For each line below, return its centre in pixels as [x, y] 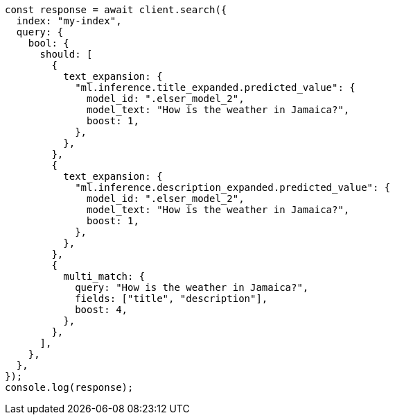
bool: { [49, 43]
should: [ [66, 54]
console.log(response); [69, 387]
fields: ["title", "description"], [172, 299]
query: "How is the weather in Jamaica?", [192, 287]
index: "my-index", [69, 21]
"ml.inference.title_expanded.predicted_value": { [215, 87]
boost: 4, [102, 310]
